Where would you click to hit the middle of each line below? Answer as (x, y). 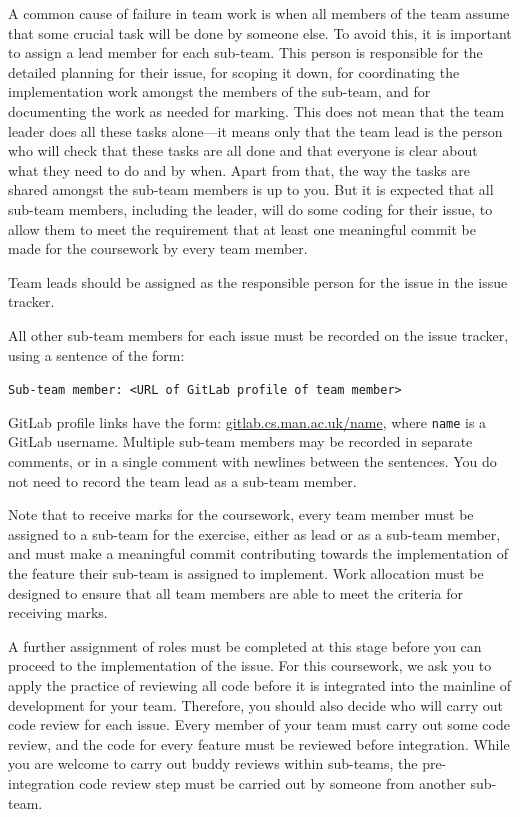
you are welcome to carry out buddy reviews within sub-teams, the (213, 763)
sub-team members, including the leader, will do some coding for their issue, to (250, 208)
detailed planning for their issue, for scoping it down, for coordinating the (234, 71)
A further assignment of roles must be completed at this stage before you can (245, 645)
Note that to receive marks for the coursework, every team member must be (241, 514)
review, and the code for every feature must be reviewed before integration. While (259, 743)
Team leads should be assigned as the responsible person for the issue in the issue (258, 281)
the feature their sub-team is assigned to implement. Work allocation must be (246, 572)
